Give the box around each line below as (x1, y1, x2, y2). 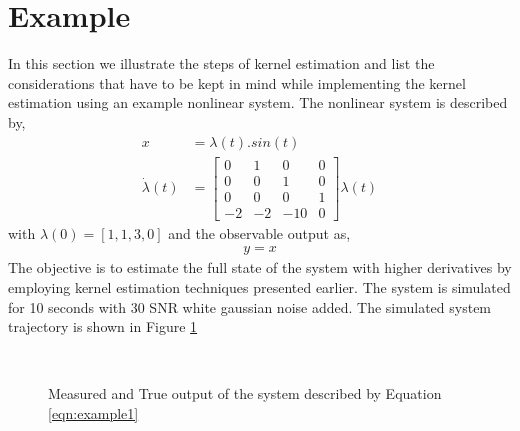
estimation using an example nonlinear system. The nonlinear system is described (8, 92, 508, 113)
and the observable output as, (168, 222, 351, 243)
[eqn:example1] (48, 402, 139, 423)
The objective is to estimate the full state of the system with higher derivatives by (8, 257, 512, 278)
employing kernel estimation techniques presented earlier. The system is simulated (8, 276, 511, 297)
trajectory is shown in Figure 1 (8, 316, 198, 337)
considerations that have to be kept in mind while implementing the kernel (8, 72, 466, 93)
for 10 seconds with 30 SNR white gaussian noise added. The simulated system (8, 296, 492, 317)
